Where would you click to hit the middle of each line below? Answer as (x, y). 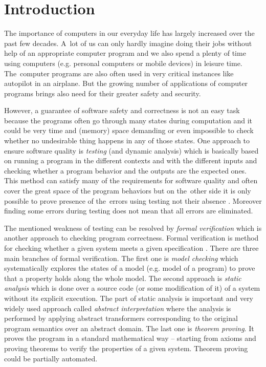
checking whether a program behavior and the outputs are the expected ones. (126, 170)
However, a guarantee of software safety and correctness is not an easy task (122, 110)
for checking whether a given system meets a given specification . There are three (131, 248)
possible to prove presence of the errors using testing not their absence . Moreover (133, 200)
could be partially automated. (51, 358)
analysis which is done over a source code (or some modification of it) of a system (132, 288)
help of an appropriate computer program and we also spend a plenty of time (125, 53)
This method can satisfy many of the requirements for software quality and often (131, 180)
